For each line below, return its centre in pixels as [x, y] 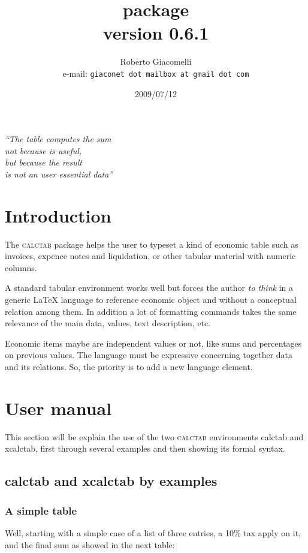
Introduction [58, 215]
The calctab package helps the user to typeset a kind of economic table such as [152, 244]
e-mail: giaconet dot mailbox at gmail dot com [156, 73]
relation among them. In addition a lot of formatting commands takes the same [151, 311]
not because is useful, [43, 150]
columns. [21, 267]
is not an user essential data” [59, 174]
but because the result [44, 162]
